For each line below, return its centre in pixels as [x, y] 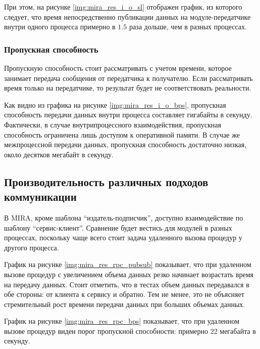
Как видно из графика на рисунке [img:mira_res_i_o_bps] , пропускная [115, 104]
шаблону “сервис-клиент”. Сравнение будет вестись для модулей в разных [118, 227]
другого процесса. [32, 247]
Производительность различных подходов [106, 181]
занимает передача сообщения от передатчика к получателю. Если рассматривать [128, 78]
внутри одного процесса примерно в [60, 27]
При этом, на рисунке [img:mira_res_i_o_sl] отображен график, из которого [123, 7]
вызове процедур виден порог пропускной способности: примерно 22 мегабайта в [130, 331]
